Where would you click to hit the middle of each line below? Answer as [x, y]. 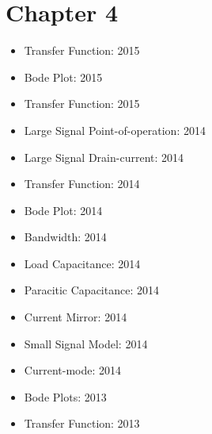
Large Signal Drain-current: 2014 [104, 157]
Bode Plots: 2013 [65, 396]
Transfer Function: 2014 [82, 184]
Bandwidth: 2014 [65, 237]
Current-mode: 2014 [72, 370]
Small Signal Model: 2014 [86, 343]
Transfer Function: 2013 [82, 423]
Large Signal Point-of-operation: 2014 [115, 130]
